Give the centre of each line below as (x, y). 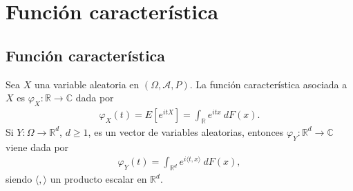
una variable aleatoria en (87, 84)
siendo (19, 179)
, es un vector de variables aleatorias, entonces (186, 131)
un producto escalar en (98, 179)
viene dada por (37, 147)
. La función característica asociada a (268, 84)
